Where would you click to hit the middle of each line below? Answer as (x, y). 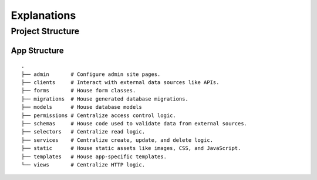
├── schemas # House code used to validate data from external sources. (134, 123)
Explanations (43, 15)
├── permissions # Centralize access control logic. (99, 115)
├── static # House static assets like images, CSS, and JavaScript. (131, 148)
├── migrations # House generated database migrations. (105, 99)
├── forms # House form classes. (79, 91)
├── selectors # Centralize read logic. (83, 132)
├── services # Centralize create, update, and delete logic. (117, 140)
